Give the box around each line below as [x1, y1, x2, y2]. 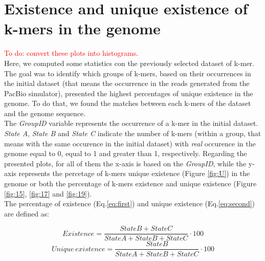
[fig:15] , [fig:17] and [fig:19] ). [4, 188, 92, 199]
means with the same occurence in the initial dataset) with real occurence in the [4, 138, 256, 148]
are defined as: [4, 208, 50, 219]
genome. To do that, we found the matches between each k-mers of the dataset [4, 98, 251, 108]
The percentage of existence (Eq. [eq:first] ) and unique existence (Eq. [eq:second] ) [4, 198, 255, 209]
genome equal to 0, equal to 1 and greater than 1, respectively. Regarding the [4, 148, 247, 159]
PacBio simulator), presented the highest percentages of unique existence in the [4, 88, 253, 98]
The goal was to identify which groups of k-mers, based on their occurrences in [4, 68, 251, 78]
